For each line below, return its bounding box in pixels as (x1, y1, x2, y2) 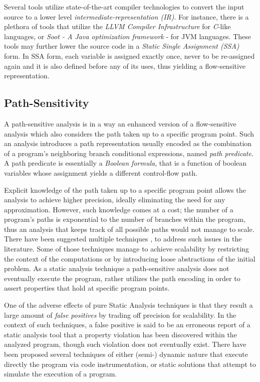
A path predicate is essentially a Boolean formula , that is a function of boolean (4, 158, 247, 168)
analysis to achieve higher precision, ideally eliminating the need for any (4, 194, 225, 205)
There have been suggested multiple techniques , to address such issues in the (4, 233, 242, 244)
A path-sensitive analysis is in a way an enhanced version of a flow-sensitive (4, 118, 236, 129)
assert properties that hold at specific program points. (4, 283, 170, 293)
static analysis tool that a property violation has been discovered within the (4, 329, 237, 339)
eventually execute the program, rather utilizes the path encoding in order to (4, 273, 240, 283)
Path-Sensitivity (4, 95, 89, 110)
